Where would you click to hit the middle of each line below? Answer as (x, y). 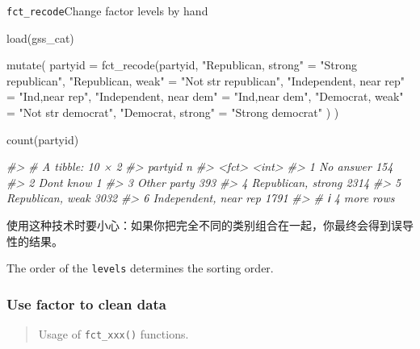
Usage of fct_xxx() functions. (113, 334)
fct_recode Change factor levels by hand (107, 10)
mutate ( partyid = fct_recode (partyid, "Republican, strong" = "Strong (182, 65)
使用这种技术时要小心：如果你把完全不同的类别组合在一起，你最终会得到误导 (210, 225)
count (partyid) (43, 139)
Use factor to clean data (86, 303)
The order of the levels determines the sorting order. (140, 268)
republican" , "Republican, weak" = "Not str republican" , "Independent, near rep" (206, 80)
